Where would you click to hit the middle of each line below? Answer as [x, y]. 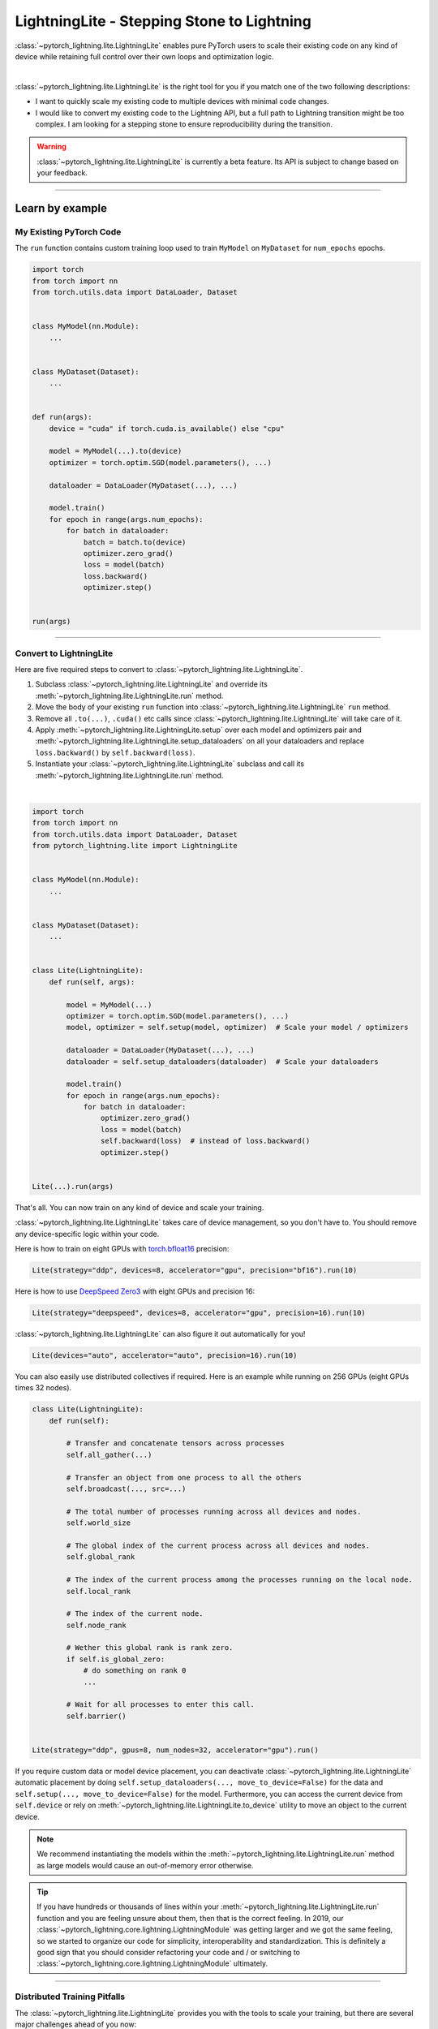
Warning [52, 147]
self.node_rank [97, 1625]
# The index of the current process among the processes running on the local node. [239, 1580]
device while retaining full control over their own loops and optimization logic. [144, 56]
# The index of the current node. [135, 1614]
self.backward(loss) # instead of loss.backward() [205, 1141]
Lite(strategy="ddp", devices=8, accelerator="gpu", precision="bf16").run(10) [195, 1270]
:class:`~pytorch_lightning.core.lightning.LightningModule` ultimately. [152, 1963]
